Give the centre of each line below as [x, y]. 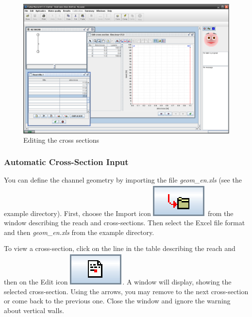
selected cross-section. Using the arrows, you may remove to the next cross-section [126, 291]
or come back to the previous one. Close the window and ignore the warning [117, 301]
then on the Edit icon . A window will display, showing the [118, 282]
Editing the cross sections [61, 140]
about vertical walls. [34, 310]
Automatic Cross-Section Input [66, 161]
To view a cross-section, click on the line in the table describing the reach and [120, 248]
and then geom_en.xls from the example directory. [79, 232]
